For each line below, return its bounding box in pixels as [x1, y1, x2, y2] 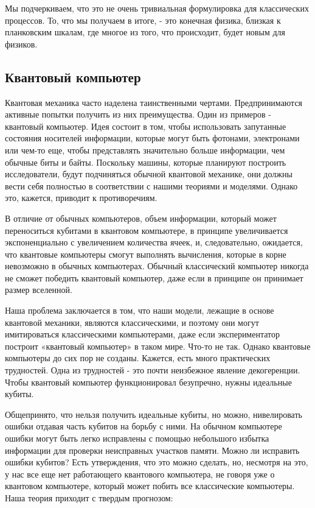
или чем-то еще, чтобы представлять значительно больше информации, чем [5, 143, 285, 156]
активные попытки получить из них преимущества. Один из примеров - [5, 108, 271, 121]
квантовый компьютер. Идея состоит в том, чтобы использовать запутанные [5, 119, 286, 132]
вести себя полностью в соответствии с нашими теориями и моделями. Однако [5, 179, 298, 192]
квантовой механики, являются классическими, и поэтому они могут [5, 316, 259, 328]
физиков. [5, 37, 38, 50]
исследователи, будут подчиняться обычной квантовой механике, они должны [5, 168, 292, 180]
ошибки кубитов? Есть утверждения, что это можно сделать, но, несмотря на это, [5, 456, 308, 468]
